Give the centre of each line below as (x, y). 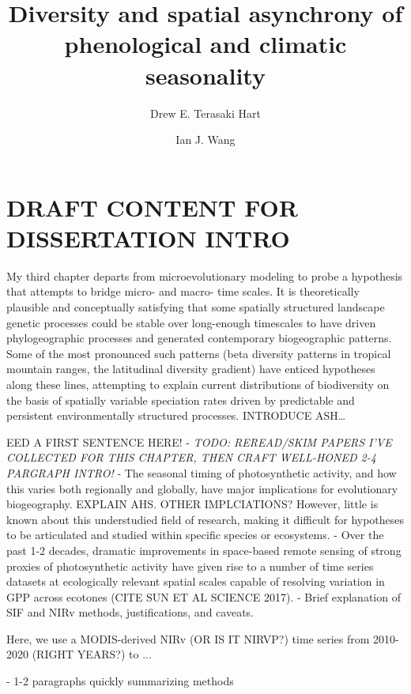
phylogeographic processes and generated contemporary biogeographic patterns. (199, 338)
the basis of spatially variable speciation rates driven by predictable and (181, 400)
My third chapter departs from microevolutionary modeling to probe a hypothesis (205, 275)
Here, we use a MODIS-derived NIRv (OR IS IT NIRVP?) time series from (188, 638)
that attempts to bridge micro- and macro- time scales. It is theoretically (183, 291)
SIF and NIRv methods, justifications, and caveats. (130, 612)
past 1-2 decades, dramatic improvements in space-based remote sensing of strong (204, 550)
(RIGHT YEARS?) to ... (92, 654)
